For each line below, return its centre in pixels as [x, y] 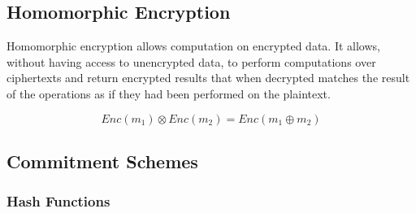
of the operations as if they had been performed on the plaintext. [169, 93]
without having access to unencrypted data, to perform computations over [191, 61]
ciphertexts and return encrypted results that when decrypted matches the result [208, 78]
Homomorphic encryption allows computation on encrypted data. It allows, [193, 46]
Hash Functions [58, 201]
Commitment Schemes [102, 161]
